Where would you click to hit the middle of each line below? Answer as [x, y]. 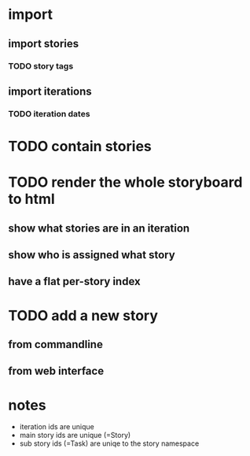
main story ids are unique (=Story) [75, 436]
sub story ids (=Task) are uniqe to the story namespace [109, 443]
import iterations [50, 91]
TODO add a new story [83, 315]
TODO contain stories [80, 146]
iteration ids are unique [57, 427]
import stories [44, 44]
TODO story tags [41, 66]
